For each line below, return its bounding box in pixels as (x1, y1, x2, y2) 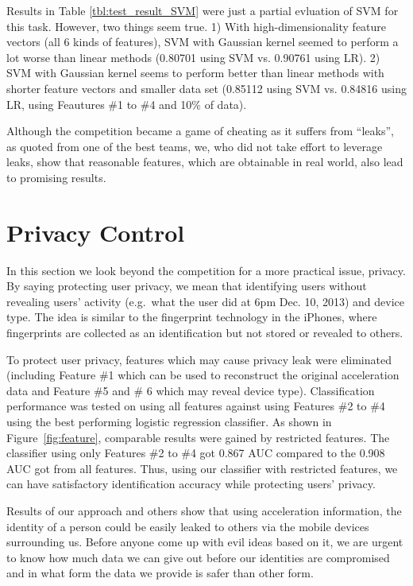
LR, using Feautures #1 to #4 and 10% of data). (6, 95, 247, 112)
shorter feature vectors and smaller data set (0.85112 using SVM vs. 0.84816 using (6, 80, 407, 96)
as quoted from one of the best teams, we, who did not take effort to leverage (6, 138, 383, 154)
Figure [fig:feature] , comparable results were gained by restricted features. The (6, 429, 390, 445)
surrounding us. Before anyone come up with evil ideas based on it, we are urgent (6, 534, 403, 550)
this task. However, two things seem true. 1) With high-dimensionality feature (6, 17, 387, 34)
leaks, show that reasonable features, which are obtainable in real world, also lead (6, 153, 403, 170)
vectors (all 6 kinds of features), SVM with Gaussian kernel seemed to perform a (6, 33, 399, 50)
